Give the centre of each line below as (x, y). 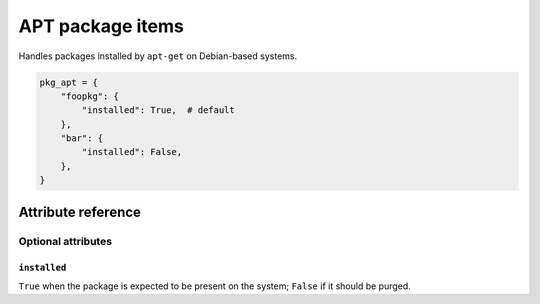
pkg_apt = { (69, 82)
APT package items (101, 26)
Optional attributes (65, 241)
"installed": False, (132, 152)
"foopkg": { (90, 96)
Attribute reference (80, 211)
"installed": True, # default (158, 110)
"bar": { (82, 138)
